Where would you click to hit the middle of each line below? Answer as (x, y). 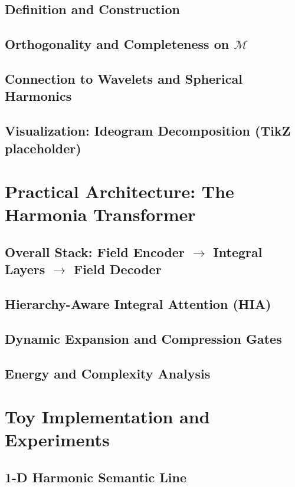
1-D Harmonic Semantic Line (96, 477)
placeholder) (43, 148)
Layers (25, 269)
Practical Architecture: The (119, 191)
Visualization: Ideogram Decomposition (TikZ (148, 131)
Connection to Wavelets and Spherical (124, 78)
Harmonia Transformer (100, 214)
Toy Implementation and (107, 417)
